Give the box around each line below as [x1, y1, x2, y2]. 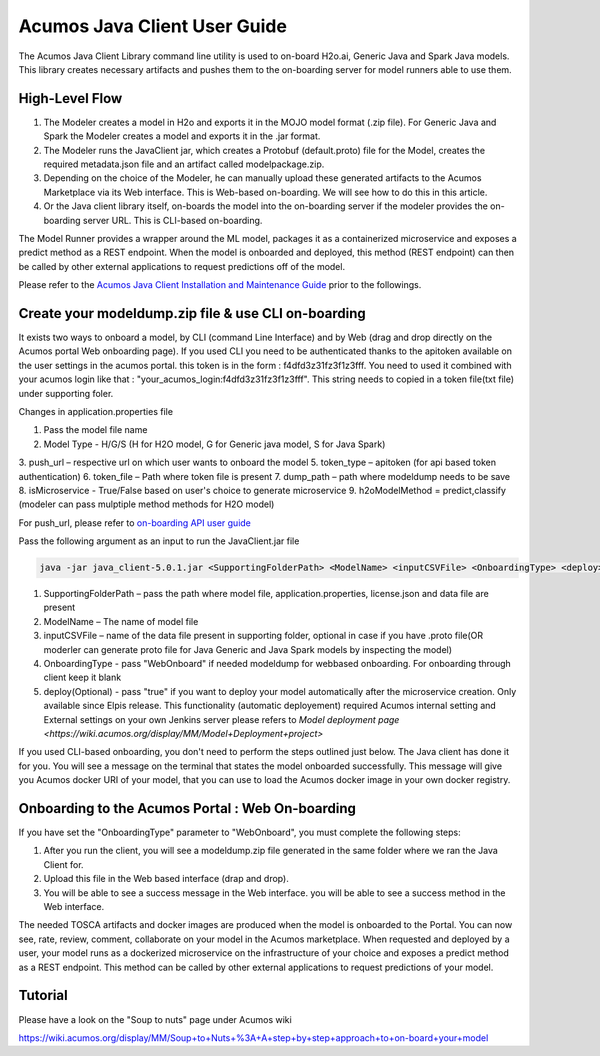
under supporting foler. [18, 387, 114, 399]
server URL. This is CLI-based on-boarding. [82, 214, 263, 226]
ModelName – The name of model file [43, 615, 199, 627]
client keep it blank [43, 671, 122, 684]
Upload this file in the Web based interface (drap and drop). [43, 873, 289, 885]
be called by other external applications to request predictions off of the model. [18, 260, 345, 272]
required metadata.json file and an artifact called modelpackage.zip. [43, 158, 325, 170]
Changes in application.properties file [18, 406, 174, 417]
